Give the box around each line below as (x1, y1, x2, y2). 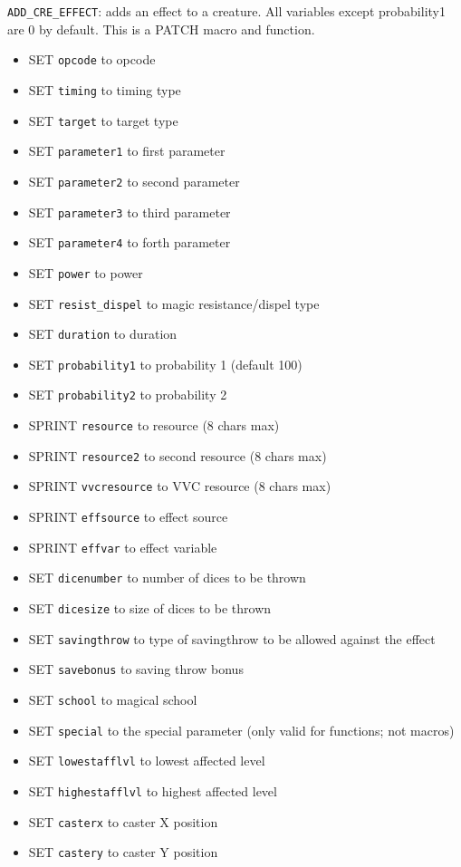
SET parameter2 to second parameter (28, 171, 240, 190)
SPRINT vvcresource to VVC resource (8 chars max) (28, 477, 331, 496)
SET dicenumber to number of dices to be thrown (28, 568, 306, 587)
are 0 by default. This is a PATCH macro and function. (7, 19, 315, 38)
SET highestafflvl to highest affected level (28, 782, 277, 800)
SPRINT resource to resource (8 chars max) (28, 416, 280, 435)
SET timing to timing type (28, 80, 181, 99)
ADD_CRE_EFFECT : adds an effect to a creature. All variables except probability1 (7, 2, 446, 20)
